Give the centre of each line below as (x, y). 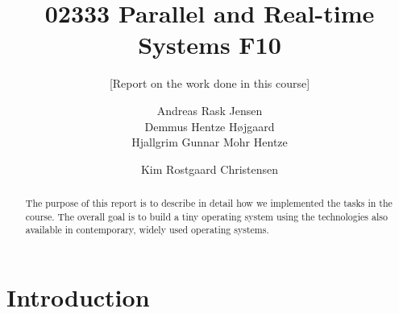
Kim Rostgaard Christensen (210, 169)
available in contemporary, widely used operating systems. (147, 230)
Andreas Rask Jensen (210, 110)
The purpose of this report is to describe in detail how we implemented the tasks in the (209, 203)
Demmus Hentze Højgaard (210, 126)
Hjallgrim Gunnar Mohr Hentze (210, 142)
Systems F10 (210, 45)
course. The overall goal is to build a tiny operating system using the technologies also (206, 216)
